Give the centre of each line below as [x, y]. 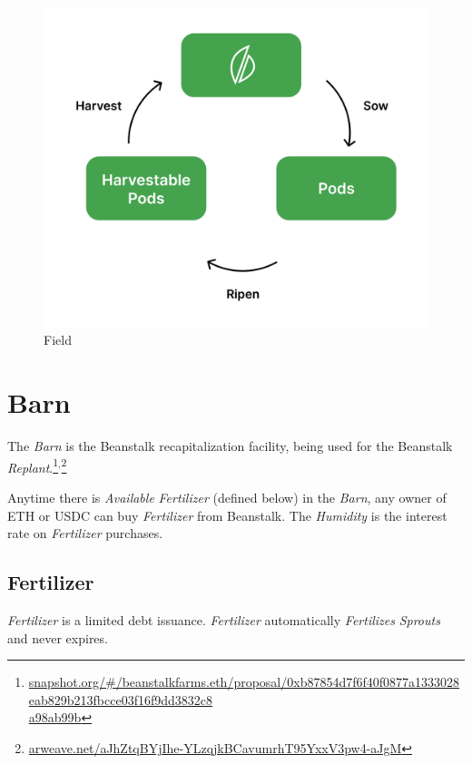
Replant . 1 [33, 465]
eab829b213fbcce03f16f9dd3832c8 [121, 699]
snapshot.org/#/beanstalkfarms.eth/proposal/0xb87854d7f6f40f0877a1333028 [244, 682]
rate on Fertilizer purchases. [85, 533]
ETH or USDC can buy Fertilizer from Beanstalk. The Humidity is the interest [227, 515]
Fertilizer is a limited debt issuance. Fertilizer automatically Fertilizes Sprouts [224, 619]
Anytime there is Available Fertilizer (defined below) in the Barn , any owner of [227, 497]
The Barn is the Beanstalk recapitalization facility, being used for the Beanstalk [230, 446]
